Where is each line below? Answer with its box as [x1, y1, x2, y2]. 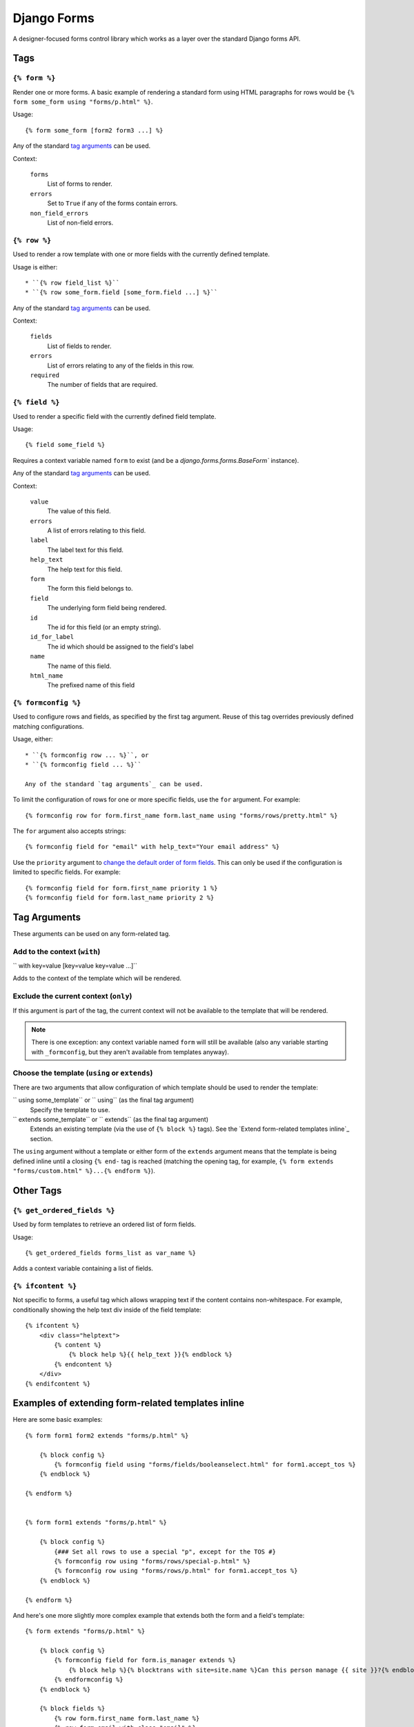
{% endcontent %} [54, 1360, 113, 1368]
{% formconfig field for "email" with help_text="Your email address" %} [25, 843, 280, 851]
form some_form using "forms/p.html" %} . [12, 97, 153, 106]
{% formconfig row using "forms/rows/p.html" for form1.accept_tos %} [54, 1567, 298, 1575]
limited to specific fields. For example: [12, 868, 121, 877]
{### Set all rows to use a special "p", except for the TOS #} [54, 1547, 276, 1556]
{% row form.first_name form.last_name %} [54, 1714, 200, 1722]
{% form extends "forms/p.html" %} [25, 1628, 146, 1635]
